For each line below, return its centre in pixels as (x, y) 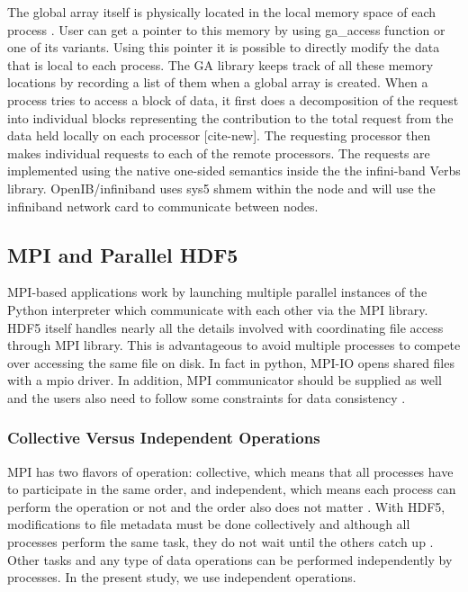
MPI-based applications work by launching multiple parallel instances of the (217, 292)
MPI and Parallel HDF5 (123, 254)
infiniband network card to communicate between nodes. (163, 206)
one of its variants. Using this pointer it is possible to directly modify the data (224, 47)
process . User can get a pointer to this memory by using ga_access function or (226, 29)
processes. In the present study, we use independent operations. (182, 577)
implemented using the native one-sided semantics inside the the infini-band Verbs (234, 170)
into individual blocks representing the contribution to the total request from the (230, 117)
